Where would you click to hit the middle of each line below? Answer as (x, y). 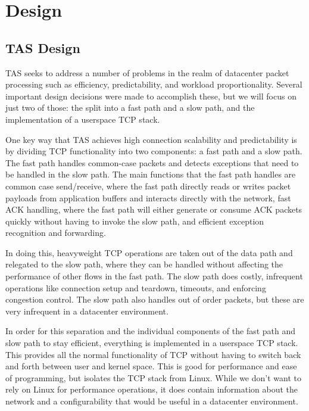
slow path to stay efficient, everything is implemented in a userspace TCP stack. (152, 343)
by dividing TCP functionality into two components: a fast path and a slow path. (154, 151)
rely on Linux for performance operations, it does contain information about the (152, 389)
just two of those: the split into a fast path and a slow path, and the (130, 108)
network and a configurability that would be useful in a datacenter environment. (152, 401)
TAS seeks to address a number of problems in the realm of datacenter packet (147, 72)
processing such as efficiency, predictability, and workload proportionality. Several (154, 84)
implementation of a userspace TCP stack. (83, 119)
